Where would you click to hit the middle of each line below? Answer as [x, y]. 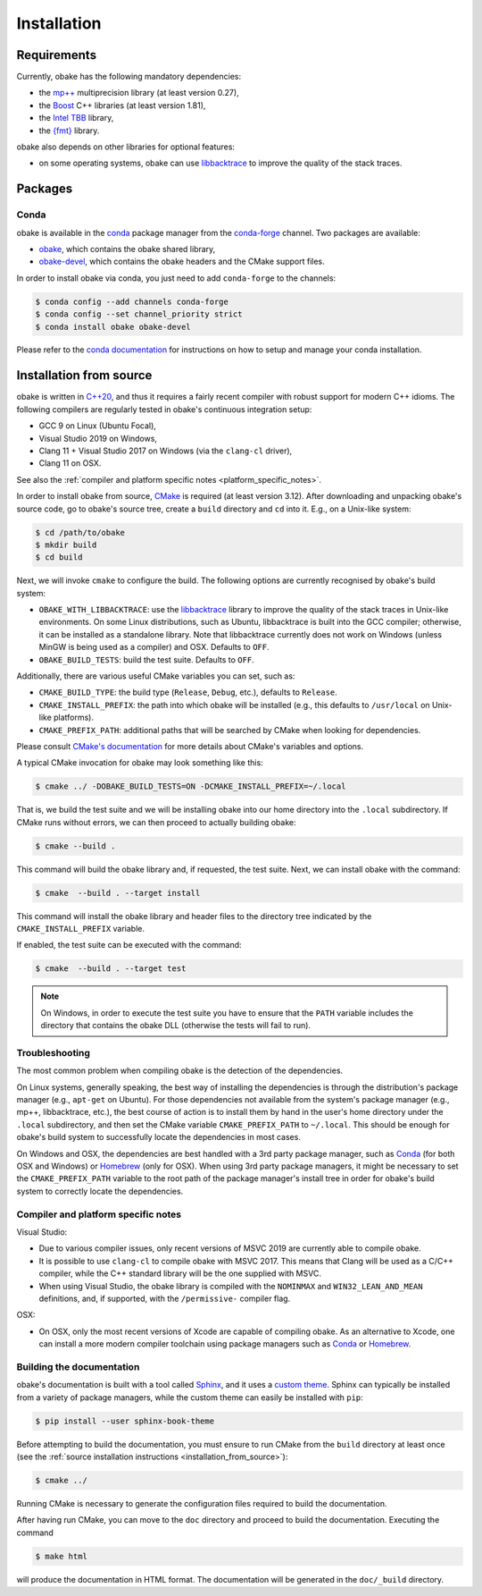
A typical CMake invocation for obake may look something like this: [140, 763]
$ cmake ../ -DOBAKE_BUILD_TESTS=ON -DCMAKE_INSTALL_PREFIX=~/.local [191, 786]
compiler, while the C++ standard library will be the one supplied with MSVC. [180, 1273]
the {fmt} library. [69, 131]
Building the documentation [78, 1366]
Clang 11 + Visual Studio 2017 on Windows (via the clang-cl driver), [166, 451]
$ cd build [59, 557]
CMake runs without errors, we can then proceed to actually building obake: [156, 822]
